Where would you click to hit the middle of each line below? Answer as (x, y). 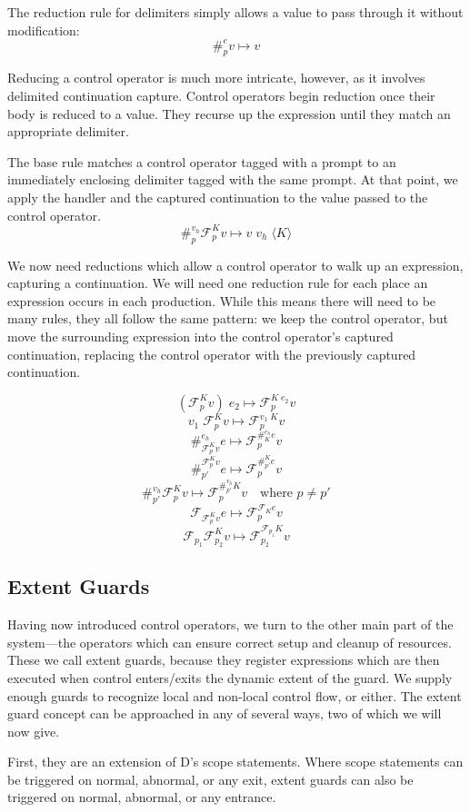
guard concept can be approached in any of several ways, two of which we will (225, 713)
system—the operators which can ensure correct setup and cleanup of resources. (230, 642)
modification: (44, 30)
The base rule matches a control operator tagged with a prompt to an (202, 161)
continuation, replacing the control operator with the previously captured (212, 354)
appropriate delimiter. (68, 131)
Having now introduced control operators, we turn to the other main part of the (230, 624)
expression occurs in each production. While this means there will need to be (222, 300)
